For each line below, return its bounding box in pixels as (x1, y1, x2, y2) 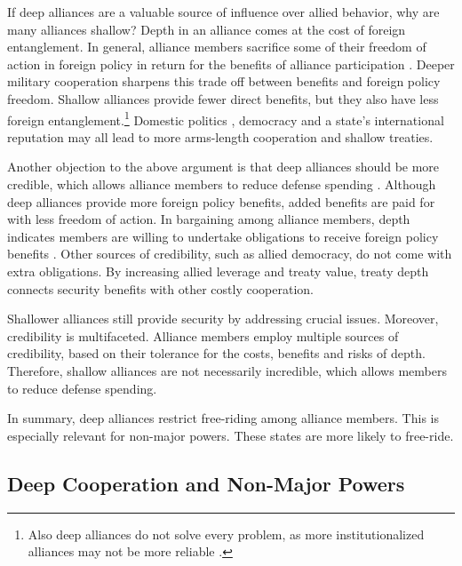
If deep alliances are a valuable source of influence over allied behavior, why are (7, 3, 440, 20)
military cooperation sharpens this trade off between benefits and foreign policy (7, 72, 441, 91)
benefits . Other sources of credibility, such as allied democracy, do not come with (7, 244, 452, 263)
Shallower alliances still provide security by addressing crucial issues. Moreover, (7, 309, 439, 328)
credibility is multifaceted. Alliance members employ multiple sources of (7, 326, 399, 345)
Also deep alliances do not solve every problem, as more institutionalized (28, 524, 425, 543)
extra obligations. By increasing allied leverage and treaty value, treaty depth (7, 261, 429, 280)
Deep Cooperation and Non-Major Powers (7, 469, 405, 497)
